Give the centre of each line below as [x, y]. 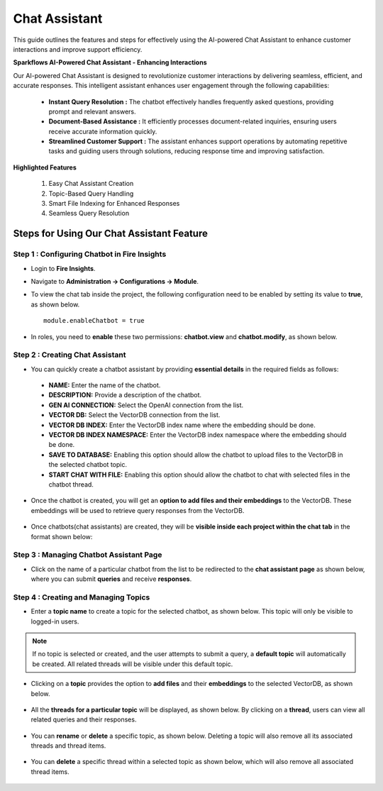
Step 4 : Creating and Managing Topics [82, 597]
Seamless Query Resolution [89, 214]
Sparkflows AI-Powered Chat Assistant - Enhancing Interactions [110, 62]
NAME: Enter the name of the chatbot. [105, 385]
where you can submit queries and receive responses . [111, 579]
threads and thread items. [68, 746]
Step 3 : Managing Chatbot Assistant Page [88, 555]
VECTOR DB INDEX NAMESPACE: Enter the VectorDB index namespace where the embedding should [198, 435]
